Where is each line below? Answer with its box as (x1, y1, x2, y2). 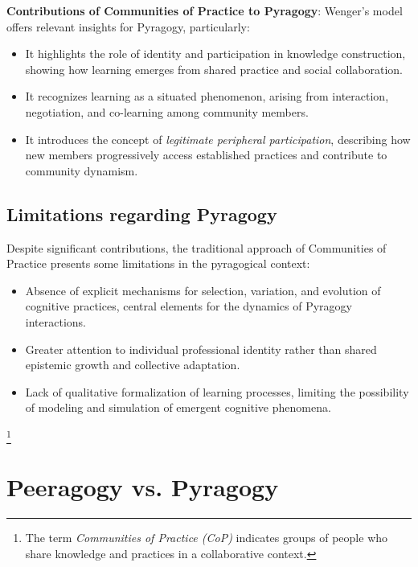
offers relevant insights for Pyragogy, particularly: (6, 18, 250, 35)
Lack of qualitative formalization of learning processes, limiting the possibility (25, 383, 409, 400)
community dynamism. (25, 162, 138, 179)
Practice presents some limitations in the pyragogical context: (6, 255, 310, 272)
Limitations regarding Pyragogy (6, 201, 277, 226)
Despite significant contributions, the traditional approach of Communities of (6, 239, 387, 256)
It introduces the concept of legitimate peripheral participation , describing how (25, 130, 411, 147)
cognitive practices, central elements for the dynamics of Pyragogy (25, 298, 352, 314)
